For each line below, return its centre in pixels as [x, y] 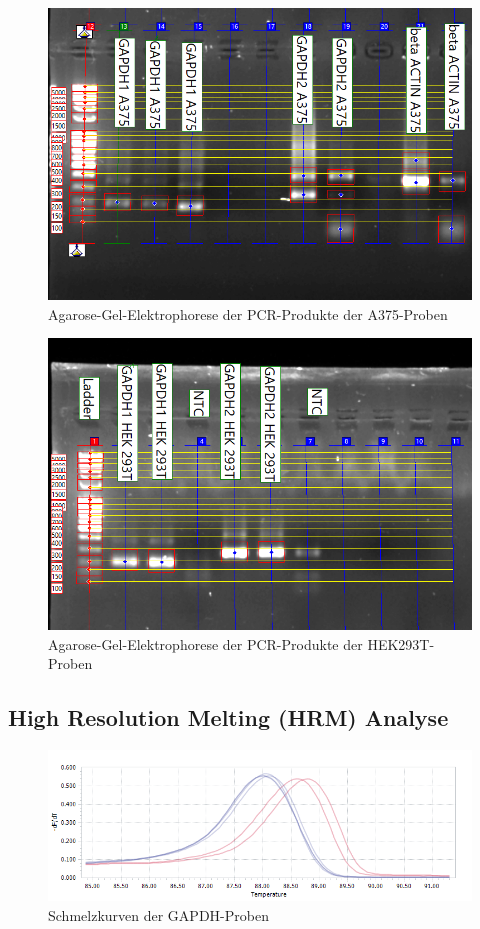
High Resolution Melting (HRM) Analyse [228, 717]
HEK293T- [401, 643]
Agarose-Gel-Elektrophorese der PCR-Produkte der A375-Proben [248, 313]
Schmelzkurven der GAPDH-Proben [158, 914]
